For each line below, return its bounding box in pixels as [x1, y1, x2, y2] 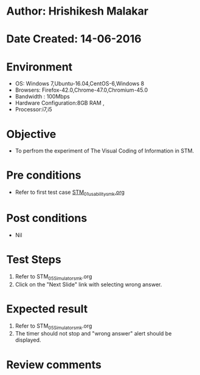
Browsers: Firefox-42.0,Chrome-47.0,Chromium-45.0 [15, 86, 148, 94]
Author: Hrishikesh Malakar [6, 4, 149, 18]
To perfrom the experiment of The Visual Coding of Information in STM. [15, 147, 195, 154]
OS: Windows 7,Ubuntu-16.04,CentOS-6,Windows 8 [15, 80, 145, 88]
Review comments [6, 357, 102, 371]
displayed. [15, 336, 41, 344]
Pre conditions [6, 168, 81, 182]
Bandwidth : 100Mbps [15, 93, 70, 100]
